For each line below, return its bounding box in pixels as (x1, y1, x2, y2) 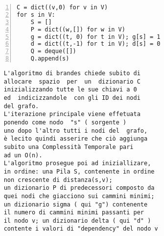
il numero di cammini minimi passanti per (3, 209, 144, 216)
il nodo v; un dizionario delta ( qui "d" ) (3, 217, 151, 224)
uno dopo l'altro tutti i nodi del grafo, (3, 127, 148, 134)
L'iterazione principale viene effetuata (3, 111, 141, 118)
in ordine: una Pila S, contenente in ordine (3, 168, 155, 175)
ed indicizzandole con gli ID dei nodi (3, 94, 141, 101)
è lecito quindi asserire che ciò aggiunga (3, 135, 148, 143)
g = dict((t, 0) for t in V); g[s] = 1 (30, 33, 161, 40)
